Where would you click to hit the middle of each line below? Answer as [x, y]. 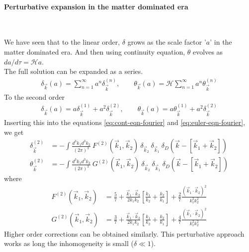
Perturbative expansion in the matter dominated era [96, 6]
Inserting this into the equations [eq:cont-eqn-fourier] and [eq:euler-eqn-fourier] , [125, 122]
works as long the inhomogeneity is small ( [69, 243]
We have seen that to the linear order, [62, 42]
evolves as [208, 51]
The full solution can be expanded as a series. [74, 71]
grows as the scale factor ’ [167, 42]
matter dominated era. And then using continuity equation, [95, 51]
